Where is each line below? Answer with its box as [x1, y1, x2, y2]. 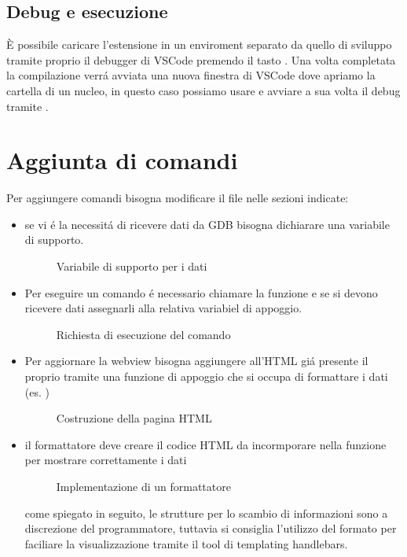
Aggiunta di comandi [6, 144, 238, 176]
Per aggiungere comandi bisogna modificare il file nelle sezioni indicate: [6, 190, 349, 206]
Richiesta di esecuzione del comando [56, 326, 231, 342]
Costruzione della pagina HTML [56, 410, 212, 426]
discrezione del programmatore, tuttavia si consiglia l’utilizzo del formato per [24, 520, 397, 537]
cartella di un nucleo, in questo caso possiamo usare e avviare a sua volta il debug [6, 82, 401, 98]
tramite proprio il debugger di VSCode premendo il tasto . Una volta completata [6, 51, 396, 68]
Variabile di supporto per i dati [56, 258, 207, 275]
